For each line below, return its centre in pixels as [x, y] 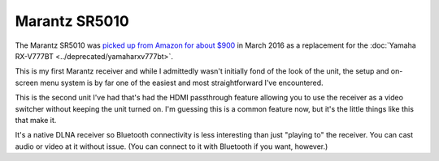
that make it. [36, 120]
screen [27, 83]
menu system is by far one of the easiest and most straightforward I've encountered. [182, 83]
